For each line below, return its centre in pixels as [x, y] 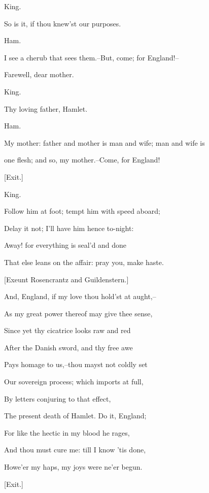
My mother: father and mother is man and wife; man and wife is [104, 142]
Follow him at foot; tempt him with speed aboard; [82, 211]
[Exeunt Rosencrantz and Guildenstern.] [66, 279]
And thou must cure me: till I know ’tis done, [75, 450]
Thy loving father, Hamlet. [46, 108]
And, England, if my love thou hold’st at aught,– [80, 296]
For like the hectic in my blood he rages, [67, 432]
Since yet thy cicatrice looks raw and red [67, 330]
